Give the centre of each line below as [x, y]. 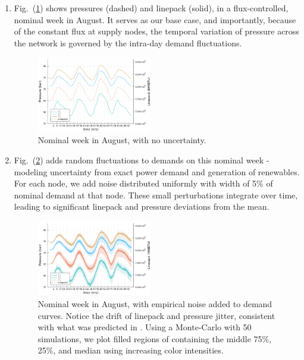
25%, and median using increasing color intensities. [131, 350]
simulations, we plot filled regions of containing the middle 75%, [155, 338]
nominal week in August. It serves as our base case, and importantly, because [155, 19]
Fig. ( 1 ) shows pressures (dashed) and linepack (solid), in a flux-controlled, [151, 8]
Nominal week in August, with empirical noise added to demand [155, 303]
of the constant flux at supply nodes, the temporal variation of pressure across [156, 31]
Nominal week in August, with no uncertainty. [122, 140]
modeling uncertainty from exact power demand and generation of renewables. [157, 171]
